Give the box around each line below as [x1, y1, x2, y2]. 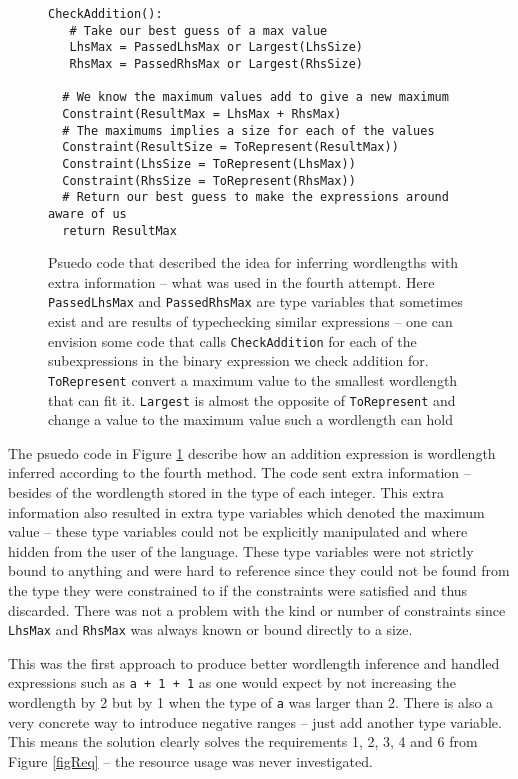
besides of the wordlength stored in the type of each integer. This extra [8, 481, 445, 502]
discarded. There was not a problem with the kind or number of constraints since [8, 599, 506, 620]
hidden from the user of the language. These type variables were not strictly [8, 540, 474, 561]
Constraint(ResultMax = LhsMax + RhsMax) [62, 106, 342, 121]
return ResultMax [62, 223, 177, 238]
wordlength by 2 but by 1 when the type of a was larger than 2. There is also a [8, 692, 494, 713]
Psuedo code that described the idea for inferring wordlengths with [48, 252, 459, 273]
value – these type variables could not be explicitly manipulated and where [8, 521, 468, 542]
